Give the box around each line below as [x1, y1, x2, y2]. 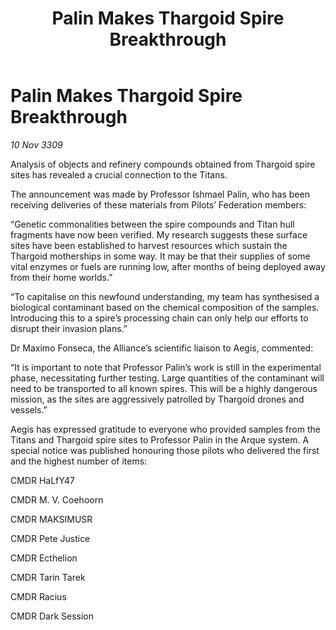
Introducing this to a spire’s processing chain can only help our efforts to [10, 312, 309, 324]
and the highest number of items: [10, 455, 148, 467]
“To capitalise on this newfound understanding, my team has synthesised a [10, 290, 320, 302]
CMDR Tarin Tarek [10, 571, 86, 583]
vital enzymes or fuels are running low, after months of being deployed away [10, 260, 326, 272]
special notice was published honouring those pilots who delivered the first [10, 444, 320, 456]
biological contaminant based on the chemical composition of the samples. [10, 301, 320, 313]
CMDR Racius [10, 590, 67, 602]
